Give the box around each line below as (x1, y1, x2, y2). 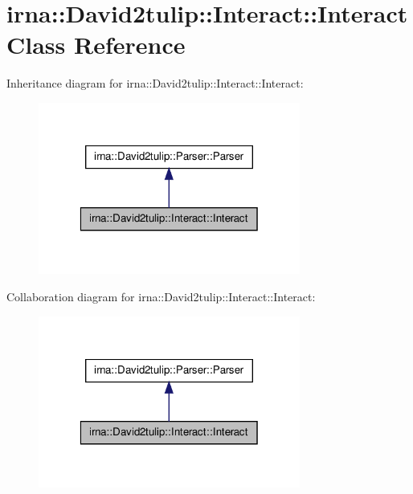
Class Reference (6, 28, 186, 61)
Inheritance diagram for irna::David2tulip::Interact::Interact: (6, 75, 304, 92)
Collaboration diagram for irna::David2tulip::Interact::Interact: (6, 288, 316, 304)
